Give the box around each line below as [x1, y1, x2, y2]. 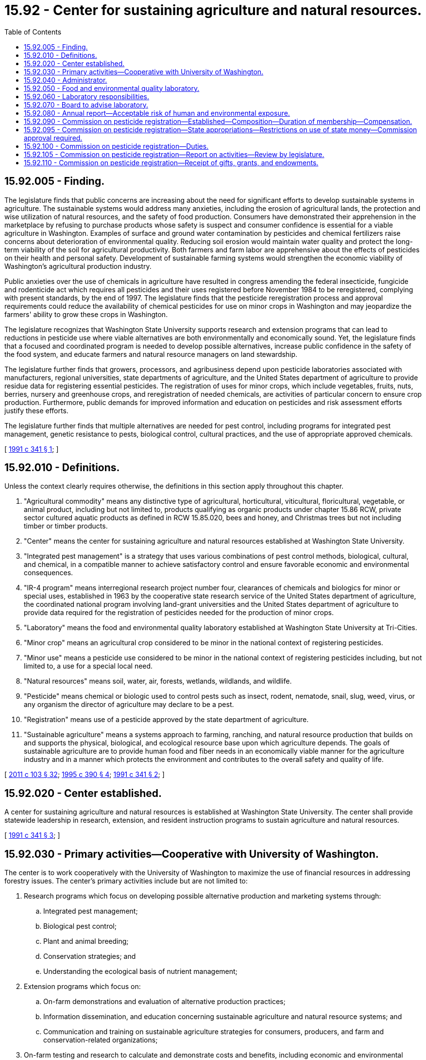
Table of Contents [4, 27, 62, 36]
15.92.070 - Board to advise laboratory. [24, 100, 148, 109]
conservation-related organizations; [43, 1036, 158, 1044]
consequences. [24, 568, 73, 577]
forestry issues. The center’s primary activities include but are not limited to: [4, 877, 248, 885]
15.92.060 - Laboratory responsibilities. [24, 92, 150, 101]
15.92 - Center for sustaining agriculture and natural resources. [4, 2, 422, 18]
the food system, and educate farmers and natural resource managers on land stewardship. [4, 350, 298, 358]
